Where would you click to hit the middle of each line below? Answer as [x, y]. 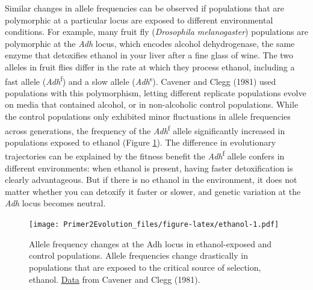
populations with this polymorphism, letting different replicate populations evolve [156, 92]
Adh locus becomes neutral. [55, 203]
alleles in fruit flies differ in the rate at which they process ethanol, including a [150, 66]
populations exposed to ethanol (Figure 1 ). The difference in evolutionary [141, 142]
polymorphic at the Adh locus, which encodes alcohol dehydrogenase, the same [150, 43]
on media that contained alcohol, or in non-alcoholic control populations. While [152, 104]
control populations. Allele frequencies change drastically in [138, 255]
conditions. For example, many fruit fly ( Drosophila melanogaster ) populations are [156, 32]
